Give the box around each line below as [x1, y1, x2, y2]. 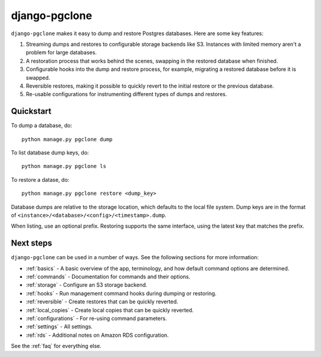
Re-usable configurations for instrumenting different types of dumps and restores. [26, 91, 227, 98]
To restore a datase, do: [11, 176, 70, 183]
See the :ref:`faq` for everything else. [11, 343, 102, 350]
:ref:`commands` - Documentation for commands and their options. [26, 273, 190, 280]
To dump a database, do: [11, 122, 73, 129]
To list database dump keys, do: [11, 149, 89, 156]
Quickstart [11, 106, 52, 116]
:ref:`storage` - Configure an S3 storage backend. [26, 281, 148, 288]
